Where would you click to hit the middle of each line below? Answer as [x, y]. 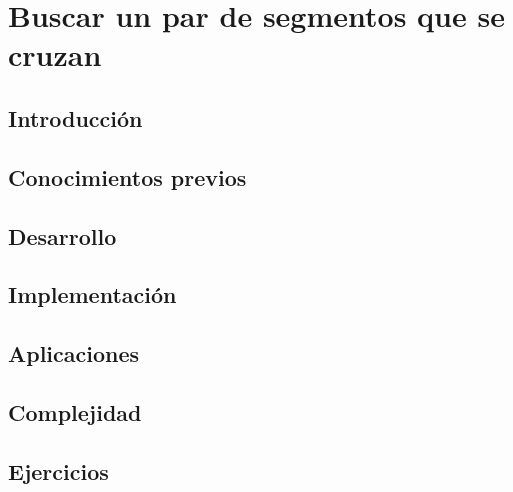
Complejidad [75, 411]
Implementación [92, 294]
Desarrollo [62, 235]
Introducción [75, 117]
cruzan [55, 54]
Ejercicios [58, 470]
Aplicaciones [74, 353]
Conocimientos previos [127, 176]
